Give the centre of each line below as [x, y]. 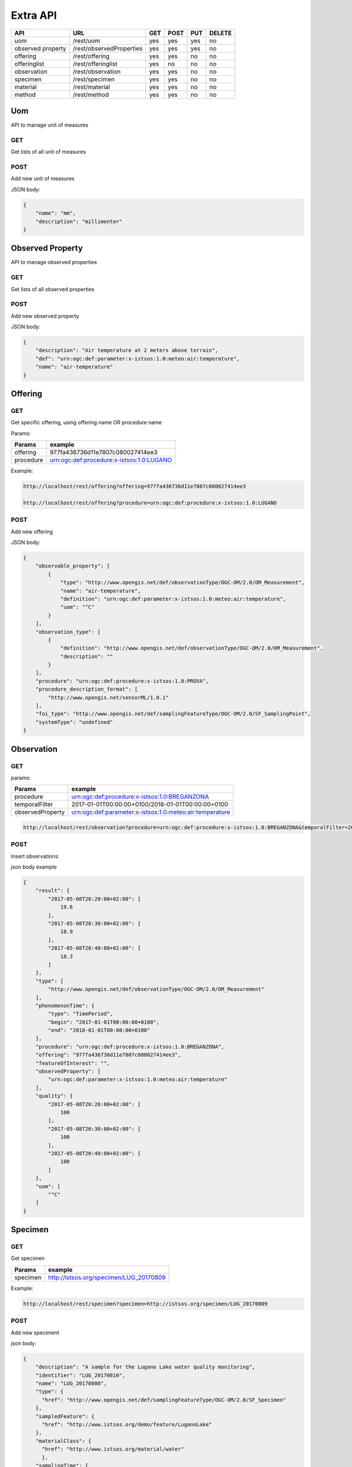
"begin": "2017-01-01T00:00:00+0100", [104, 1022]
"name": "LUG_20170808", [71, 1384]
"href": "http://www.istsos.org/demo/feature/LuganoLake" [127, 1425]
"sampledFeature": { [65, 1416]
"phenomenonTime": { [65, 1005]
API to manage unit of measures [50, 125]
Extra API [34, 15]
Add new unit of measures [43, 178]
